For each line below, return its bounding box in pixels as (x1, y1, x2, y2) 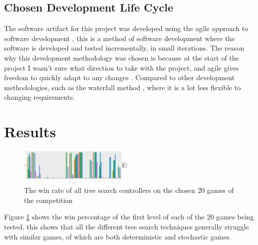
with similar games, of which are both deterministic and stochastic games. (4, 231, 231, 241)
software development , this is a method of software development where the (4, 33, 235, 43)
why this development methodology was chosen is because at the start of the (4, 52, 239, 63)
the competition (24, 194, 73, 205)
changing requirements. (4, 92, 75, 102)
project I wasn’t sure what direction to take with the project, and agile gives (4, 62, 239, 73)
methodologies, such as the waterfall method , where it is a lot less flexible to (4, 82, 241, 92)
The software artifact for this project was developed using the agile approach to (4, 23, 248, 34)
